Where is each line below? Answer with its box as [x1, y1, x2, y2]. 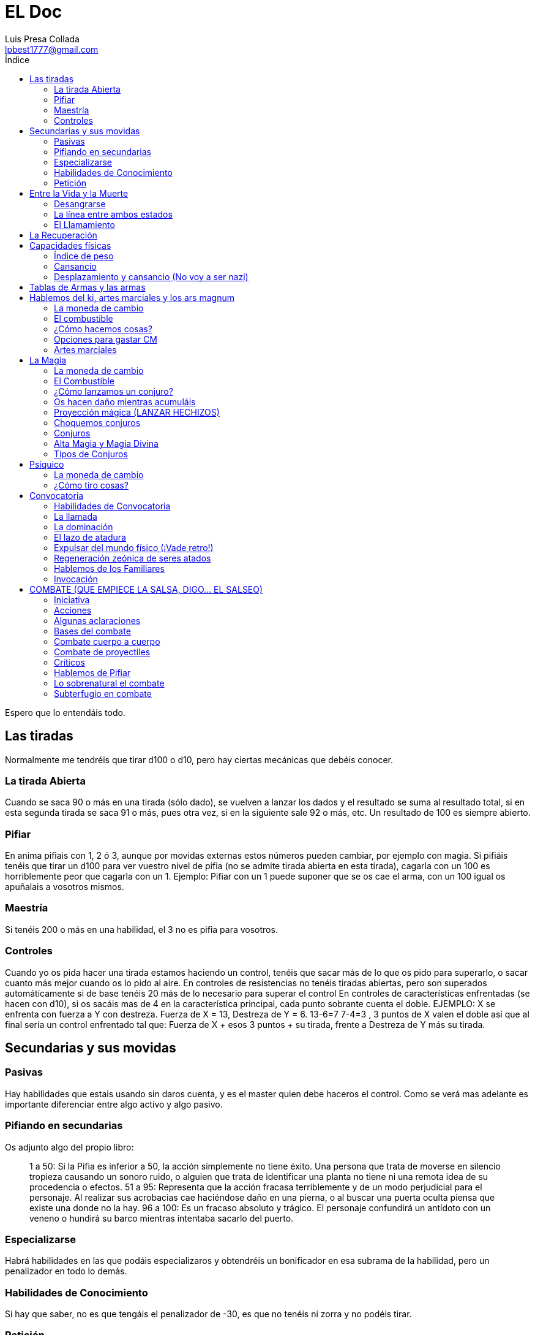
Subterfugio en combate [54, 688, 152, 699]
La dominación [54, 521, 113, 532]
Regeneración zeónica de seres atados [54, 552, 211, 563]
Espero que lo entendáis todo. [5, 707, 125, 718]
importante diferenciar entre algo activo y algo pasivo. [5, 1098, 223, 1109]
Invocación [54, 573, 98, 584]
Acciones [54, 604, 92, 615]
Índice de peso [54, 250, 114, 261]
